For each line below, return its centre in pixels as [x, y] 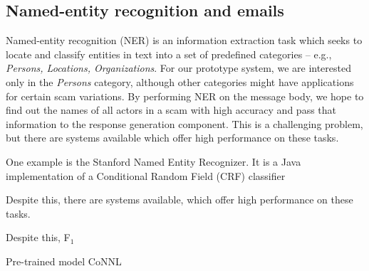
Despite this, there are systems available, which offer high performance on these [180, 200]
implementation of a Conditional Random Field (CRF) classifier [146, 175]
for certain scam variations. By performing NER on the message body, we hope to [185, 96]
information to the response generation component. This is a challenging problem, [184, 123]
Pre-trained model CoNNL [64, 261]
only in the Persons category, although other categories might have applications [180, 81]
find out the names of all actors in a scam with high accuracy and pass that [171, 110]
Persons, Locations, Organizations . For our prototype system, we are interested [178, 68]
